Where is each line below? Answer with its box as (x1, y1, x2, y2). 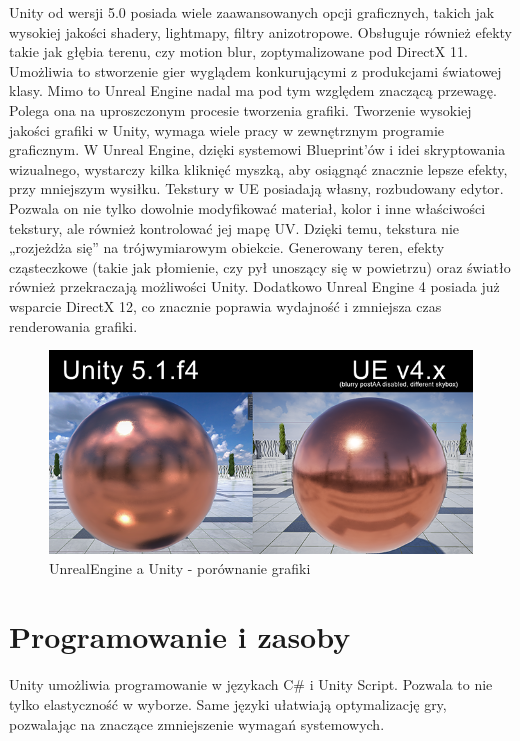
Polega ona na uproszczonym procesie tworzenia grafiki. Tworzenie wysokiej (9, 99, 472, 120)
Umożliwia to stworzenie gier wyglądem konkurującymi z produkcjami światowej (9, 60, 502, 81)
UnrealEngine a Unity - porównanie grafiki (49, 557, 311, 578)
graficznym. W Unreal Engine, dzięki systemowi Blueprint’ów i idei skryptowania (9, 139, 506, 160)
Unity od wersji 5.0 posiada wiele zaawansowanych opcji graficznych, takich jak (9, 2, 495, 22)
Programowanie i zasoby (9, 616, 351, 657)
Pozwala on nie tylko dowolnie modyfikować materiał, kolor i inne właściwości (9, 197, 486, 218)
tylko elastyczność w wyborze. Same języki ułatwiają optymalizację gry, (9, 693, 447, 714)
